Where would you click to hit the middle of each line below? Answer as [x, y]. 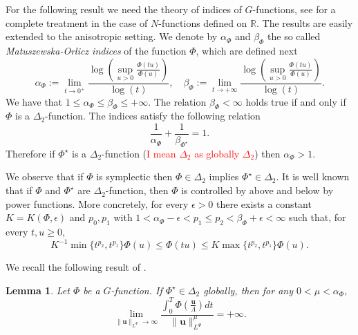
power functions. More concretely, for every [97, 203]
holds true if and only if [296, 101]
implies [224, 176]
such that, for [317, 217]
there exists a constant [264, 203]
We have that [34, 101]
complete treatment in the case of [77, 22]
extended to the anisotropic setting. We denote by [112, 36]
